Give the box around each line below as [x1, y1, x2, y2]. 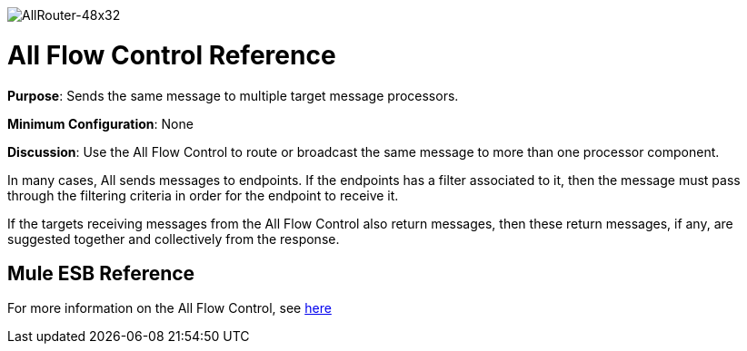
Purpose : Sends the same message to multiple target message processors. [7, 87, 459, 103]
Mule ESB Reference [7, 261, 195, 285]
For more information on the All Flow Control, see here [7, 300, 332, 317]
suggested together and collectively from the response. [7, 230, 340, 247]
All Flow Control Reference [7, 39, 336, 71]
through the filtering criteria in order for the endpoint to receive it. [7, 187, 399, 203]
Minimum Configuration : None [7, 115, 194, 132]
